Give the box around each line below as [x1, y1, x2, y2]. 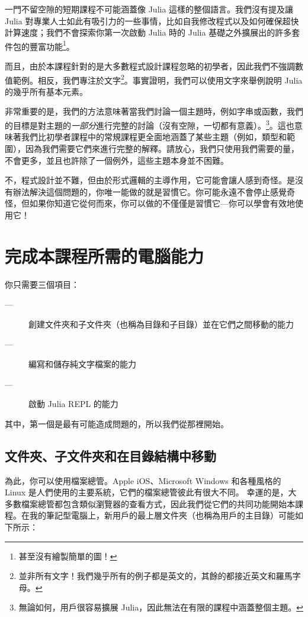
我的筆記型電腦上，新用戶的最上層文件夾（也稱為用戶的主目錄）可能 [29, 509, 295, 521]
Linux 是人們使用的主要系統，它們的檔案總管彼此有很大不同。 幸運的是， [5, 486, 288, 498]
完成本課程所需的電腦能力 [5, 243, 204, 268]
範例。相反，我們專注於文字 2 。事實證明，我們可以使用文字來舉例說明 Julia [12, 72, 303, 86]
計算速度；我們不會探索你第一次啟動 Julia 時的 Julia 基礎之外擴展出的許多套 [5, 26, 300, 39]
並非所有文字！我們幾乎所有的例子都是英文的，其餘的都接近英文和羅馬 [18, 570, 293, 582]
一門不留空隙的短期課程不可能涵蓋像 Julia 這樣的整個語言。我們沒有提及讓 [5, 3, 294, 15]
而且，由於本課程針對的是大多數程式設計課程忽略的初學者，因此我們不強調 [5, 60, 295, 72]
